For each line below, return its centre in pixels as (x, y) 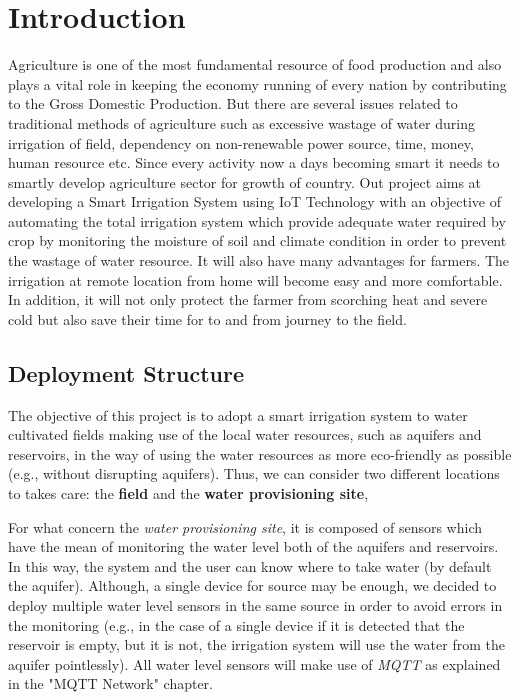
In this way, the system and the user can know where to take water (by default (250, 565)
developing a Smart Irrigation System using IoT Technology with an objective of (255, 201)
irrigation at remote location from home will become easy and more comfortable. (255, 279)
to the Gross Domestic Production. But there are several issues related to (233, 103)
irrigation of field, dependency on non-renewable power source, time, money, (241, 142)
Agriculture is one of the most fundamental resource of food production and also (255, 64)
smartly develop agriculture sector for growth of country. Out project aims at (245, 181)
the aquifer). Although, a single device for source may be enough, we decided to (252, 585)
